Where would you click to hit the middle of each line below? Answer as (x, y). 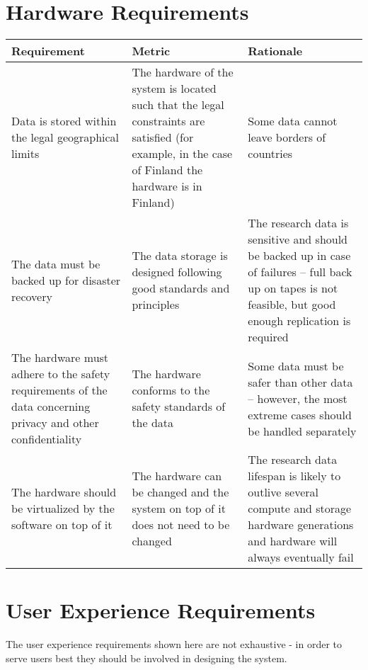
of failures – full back (300, 272)
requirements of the (59, 390)
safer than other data (300, 382)
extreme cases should (300, 414)
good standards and (181, 288)
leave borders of (287, 137)
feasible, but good (292, 305)
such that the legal (178, 105)
